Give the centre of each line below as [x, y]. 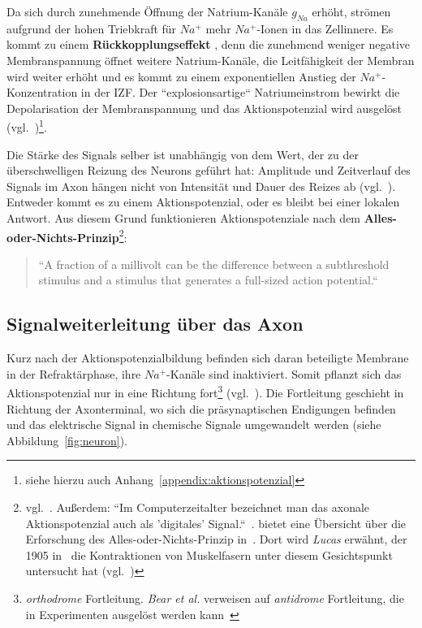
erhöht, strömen [351, 11]
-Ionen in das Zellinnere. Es [325, 28]
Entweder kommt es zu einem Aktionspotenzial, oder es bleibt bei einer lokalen [203, 202]
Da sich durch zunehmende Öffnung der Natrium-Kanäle [147, 11]
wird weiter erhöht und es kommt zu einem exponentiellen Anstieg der [181, 76]
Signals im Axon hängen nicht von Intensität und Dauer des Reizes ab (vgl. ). [201, 186]
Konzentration [42, 92]
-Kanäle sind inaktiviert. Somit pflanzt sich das [284, 373]
